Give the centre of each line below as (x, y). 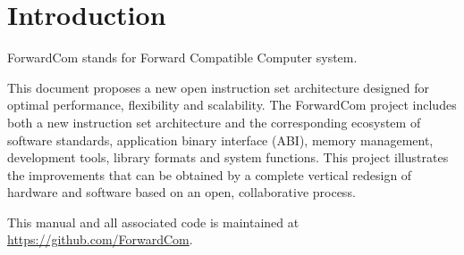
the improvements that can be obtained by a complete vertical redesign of (210, 174)
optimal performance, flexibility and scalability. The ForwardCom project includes (232, 105)
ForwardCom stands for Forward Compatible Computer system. (182, 58)
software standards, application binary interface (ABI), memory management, (220, 140)
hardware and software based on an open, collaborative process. (181, 192)
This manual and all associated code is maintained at (153, 222)
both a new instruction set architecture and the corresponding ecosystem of (214, 122)
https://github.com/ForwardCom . (100, 239)
